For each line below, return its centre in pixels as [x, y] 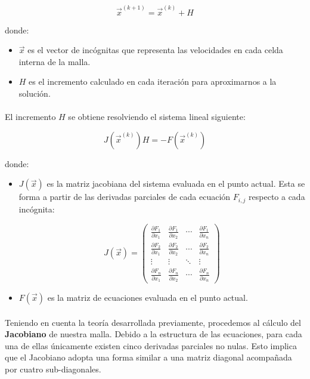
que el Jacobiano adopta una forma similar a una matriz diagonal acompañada [148, 357]
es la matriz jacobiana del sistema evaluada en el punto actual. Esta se [176, 184]
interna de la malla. [55, 61]
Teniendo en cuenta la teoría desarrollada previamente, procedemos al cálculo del [153, 322]
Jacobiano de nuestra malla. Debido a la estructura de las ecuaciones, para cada [154, 334]
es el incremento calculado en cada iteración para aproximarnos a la [153, 81]
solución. [35, 93]
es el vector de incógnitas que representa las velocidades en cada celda [155, 50]
